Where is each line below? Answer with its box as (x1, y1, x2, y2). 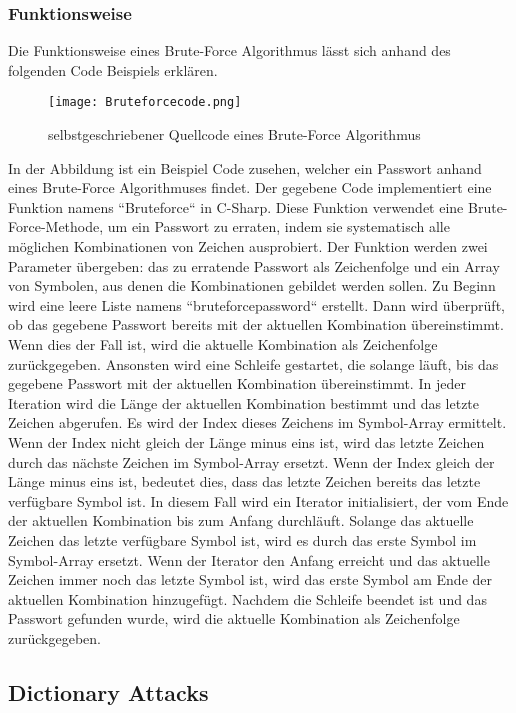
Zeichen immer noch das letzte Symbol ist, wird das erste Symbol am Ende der (8, 569, 493, 590)
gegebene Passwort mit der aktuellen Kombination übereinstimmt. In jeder (8, 373, 466, 394)
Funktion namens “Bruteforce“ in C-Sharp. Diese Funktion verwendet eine (8, 196, 464, 217)
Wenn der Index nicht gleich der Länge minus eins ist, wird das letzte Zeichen (8, 431, 485, 452)
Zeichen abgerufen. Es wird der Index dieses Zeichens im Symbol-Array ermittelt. (8, 412, 507, 433)
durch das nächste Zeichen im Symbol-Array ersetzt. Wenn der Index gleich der (8, 451, 495, 472)
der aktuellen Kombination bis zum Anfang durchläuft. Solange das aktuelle (8, 510, 474, 531)
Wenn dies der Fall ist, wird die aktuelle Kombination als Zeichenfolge (8, 334, 438, 354)
